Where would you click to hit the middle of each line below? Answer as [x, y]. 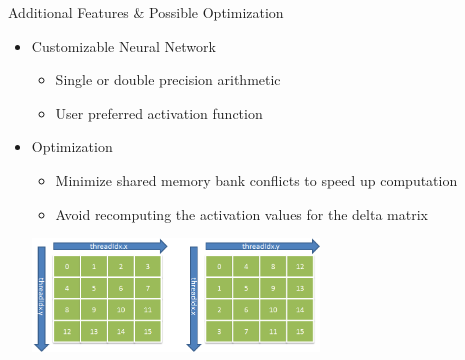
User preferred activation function [159, 112]
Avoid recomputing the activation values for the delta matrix [241, 213]
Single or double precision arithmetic [168, 79]
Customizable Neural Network [123, 45]
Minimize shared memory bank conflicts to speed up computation [256, 179]
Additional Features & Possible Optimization [146, 12]
